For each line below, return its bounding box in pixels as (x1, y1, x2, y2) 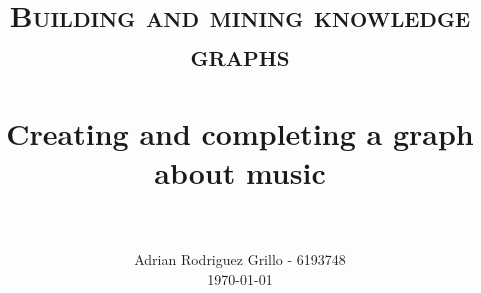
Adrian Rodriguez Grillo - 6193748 (134, 249, 346, 270)
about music (154, 151, 326, 192)
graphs (190, 34, 290, 75)
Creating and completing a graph (6, 112, 474, 153)
